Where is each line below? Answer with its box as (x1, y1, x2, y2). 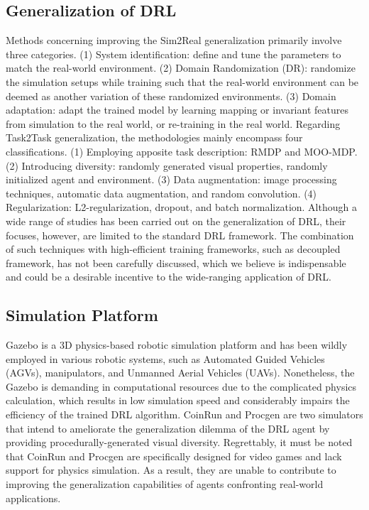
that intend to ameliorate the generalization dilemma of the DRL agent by (6, 421, 330, 435)
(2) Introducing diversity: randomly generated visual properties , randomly (6, 158, 328, 173)
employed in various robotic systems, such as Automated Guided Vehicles (6, 351, 325, 366)
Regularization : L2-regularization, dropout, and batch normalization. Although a (6, 200, 357, 215)
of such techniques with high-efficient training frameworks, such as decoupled (6, 242, 341, 256)
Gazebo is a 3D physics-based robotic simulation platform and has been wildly (6, 337, 348, 352)
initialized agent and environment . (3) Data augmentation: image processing (6, 172, 337, 187)
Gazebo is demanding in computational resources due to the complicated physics (6, 379, 357, 394)
